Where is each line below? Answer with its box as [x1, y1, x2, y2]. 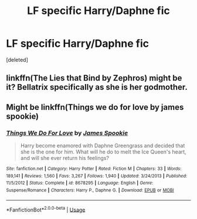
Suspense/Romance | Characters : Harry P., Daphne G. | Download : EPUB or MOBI [6, 187, 174, 193]
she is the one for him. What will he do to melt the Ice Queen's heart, [20, 148, 186, 155]
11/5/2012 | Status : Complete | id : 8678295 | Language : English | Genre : [6, 180, 154, 186]
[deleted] [6, 56, 28, 63]
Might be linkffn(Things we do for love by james [6, 102, 184, 112]
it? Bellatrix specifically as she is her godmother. [6, 82, 188, 92]
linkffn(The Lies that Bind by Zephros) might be [6, 73, 182, 83]
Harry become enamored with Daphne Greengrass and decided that [20, 142, 185, 150]
